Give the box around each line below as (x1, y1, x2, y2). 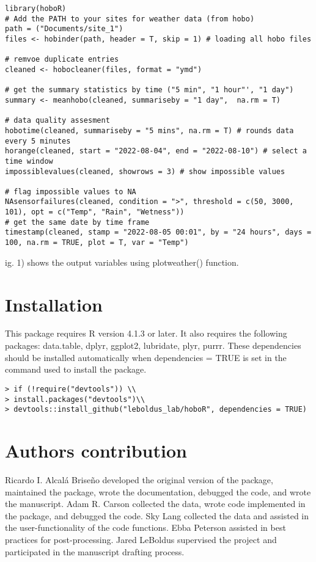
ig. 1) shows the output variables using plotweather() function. (5, 255, 239, 268)
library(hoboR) (5, 4, 67, 13)
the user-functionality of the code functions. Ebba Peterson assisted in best (5, 521, 286, 534)
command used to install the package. (5, 363, 147, 376)
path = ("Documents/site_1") (5, 24, 123, 34)
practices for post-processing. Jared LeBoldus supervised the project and (5, 533, 277, 546)
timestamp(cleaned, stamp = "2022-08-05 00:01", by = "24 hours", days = (5, 228, 312, 237)
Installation (5, 291, 103, 316)
